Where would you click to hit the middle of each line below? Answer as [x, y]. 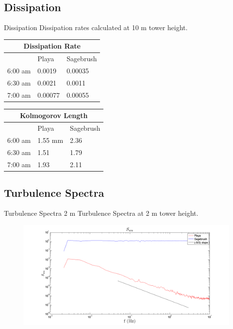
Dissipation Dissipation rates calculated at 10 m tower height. [96, 27]
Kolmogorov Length [54, 115]
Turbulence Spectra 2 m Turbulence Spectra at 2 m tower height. [101, 213]
